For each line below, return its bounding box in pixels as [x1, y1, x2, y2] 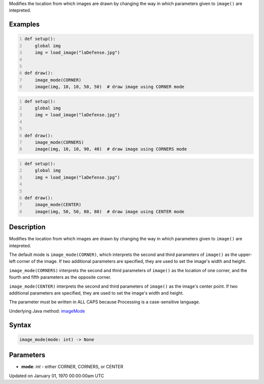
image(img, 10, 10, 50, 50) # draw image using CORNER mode [35, 84, 185, 90]
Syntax [9, 320, 31, 329]
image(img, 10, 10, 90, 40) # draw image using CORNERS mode [35, 147, 187, 152]
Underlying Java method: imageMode [9, 308, 85, 314]
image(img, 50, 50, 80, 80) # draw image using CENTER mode [35, 209, 185, 214]
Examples [9, 20, 40, 29]
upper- [238, 252, 252, 257]
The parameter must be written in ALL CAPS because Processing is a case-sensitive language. [9, 299, 200, 305]
